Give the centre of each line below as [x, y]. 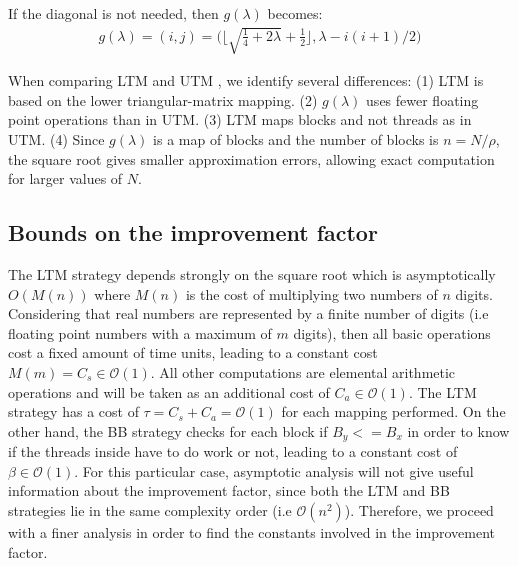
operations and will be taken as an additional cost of [169, 391]
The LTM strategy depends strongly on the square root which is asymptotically [252, 273]
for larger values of [65, 178]
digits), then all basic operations [392, 332]
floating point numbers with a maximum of [140, 332]
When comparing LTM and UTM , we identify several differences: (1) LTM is [246, 80]
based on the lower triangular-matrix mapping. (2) [163, 99]
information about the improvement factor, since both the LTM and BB [229, 490]
